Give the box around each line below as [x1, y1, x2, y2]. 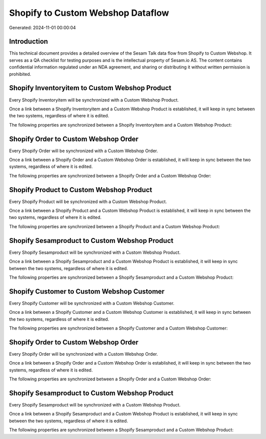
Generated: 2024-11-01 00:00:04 [9, 25, 76, 31]
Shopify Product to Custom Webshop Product [9, 185, 152, 194]
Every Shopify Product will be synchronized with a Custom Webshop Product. [9, 199, 167, 204]
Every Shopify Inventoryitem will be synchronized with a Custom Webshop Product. [9, 97, 179, 103]
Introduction [9, 37, 48, 46]
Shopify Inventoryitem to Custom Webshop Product [9, 84, 172, 92]
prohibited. [9, 71, 32, 77]
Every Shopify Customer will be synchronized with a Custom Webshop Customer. [9, 300, 175, 306]
